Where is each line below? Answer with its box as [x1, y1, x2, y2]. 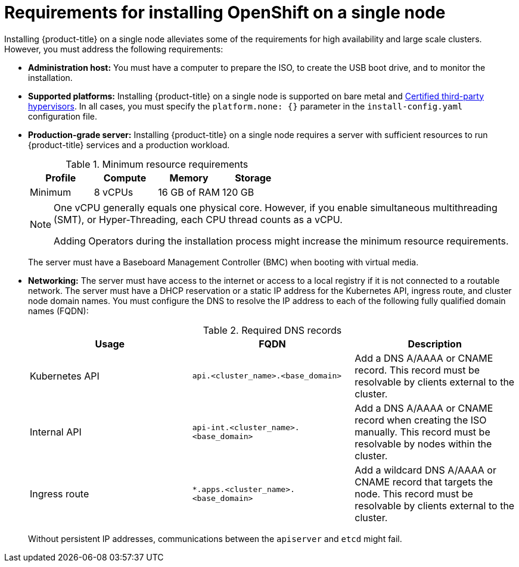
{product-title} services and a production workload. [28, 139, 230, 150]
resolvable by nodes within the [355, 437, 492, 450]
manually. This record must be [355, 425, 490, 438]
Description [408, 337, 462, 350]
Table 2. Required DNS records [203, 324, 342, 336]
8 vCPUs [94, 186, 133, 198]
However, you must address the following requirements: [4, 43, 223, 54]
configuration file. [28, 111, 97, 121]
